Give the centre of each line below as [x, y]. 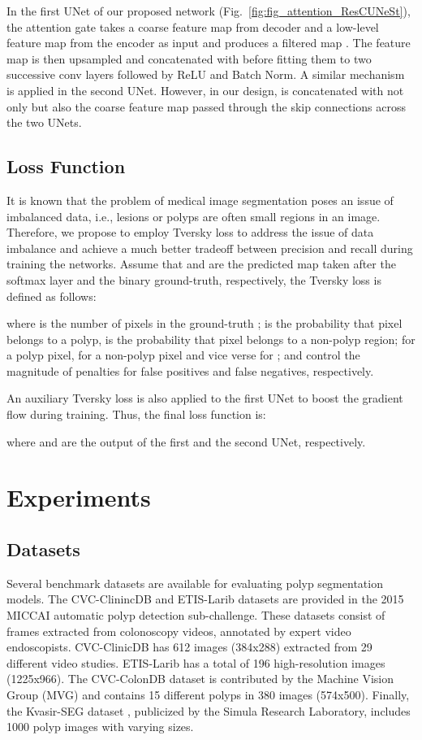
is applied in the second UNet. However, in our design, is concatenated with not [205, 90]
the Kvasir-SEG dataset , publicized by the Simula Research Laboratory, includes [209, 710]
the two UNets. [44, 122]
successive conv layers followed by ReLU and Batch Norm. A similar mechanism [206, 74]
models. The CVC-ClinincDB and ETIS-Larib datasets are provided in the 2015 [205, 599]
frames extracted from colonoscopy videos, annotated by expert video [179, 631]
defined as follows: [52, 296]
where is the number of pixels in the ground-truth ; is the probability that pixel [205, 323]
